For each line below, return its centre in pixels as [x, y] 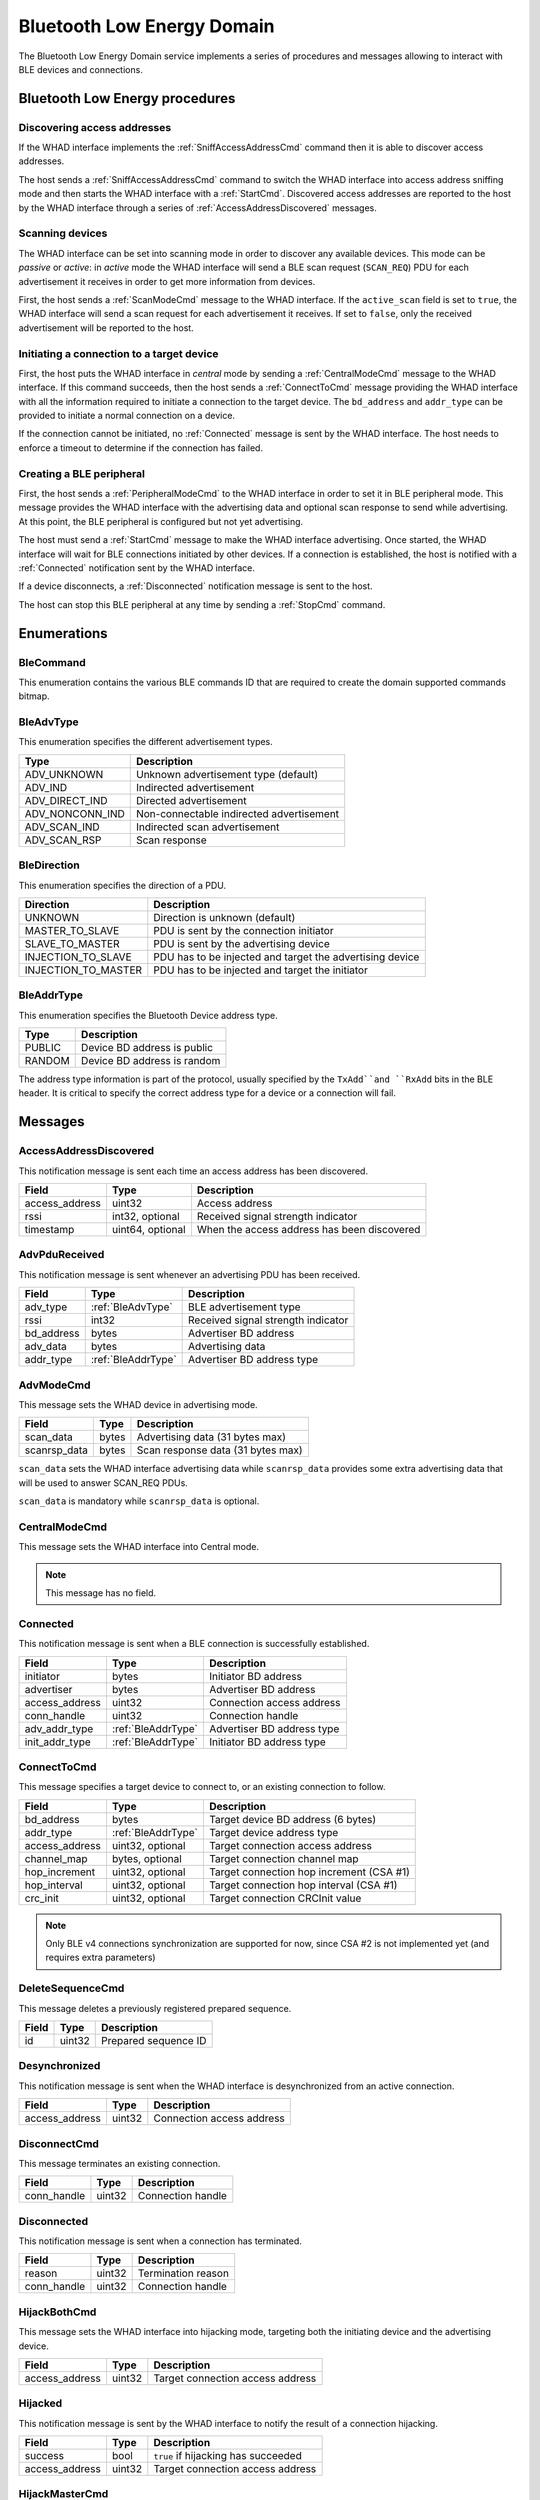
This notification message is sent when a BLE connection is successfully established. [194, 1644]
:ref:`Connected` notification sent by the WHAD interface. [136, 567]
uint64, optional [148, 1230]
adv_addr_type [59, 1728]
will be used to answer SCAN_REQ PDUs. [103, 1482]
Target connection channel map [283, 1858]
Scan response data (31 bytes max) [220, 1450]
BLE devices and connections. [81, 69]
